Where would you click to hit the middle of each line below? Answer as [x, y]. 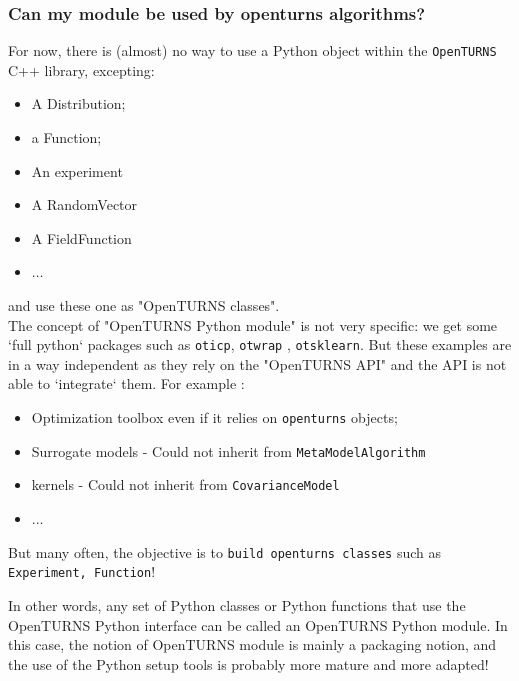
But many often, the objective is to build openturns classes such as [224, 551]
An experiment [77, 170]
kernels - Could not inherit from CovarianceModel [185, 484]
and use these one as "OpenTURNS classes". [144, 305]
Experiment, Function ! [82, 571]
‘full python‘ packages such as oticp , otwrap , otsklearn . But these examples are [260, 344]
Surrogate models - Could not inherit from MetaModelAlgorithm [228, 450]
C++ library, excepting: [81, 69]
